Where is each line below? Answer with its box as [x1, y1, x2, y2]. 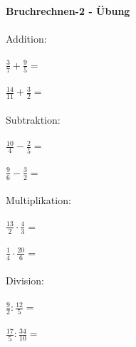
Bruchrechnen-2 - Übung [6, 4, 130, 18]
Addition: [6, 31, 47, 46]
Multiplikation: [6, 193, 71, 208]
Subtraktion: [6, 112, 61, 127]
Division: [6, 273, 44, 288]
